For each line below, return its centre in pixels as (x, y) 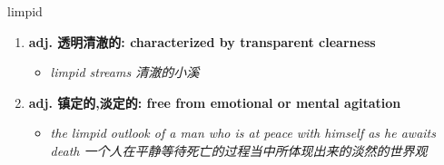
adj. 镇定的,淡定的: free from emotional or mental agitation (215, 102)
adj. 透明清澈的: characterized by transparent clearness (202, 41)
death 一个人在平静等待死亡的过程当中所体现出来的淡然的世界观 (239, 150)
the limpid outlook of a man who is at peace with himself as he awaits (243, 133)
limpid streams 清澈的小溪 (125, 72)
